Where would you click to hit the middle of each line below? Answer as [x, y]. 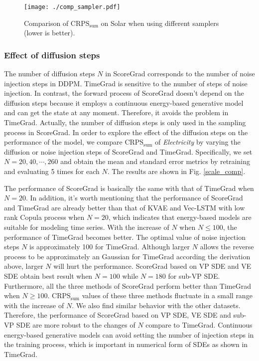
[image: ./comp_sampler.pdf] [72, 7]
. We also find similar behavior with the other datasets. [156, 305]
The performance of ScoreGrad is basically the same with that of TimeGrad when [129, 188]
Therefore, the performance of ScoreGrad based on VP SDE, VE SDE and [118, 315]
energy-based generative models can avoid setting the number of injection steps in [129, 334]
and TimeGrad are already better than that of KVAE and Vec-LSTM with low [125, 207]
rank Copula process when [44, 217]
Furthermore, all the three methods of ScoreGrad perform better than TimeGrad [128, 285]
